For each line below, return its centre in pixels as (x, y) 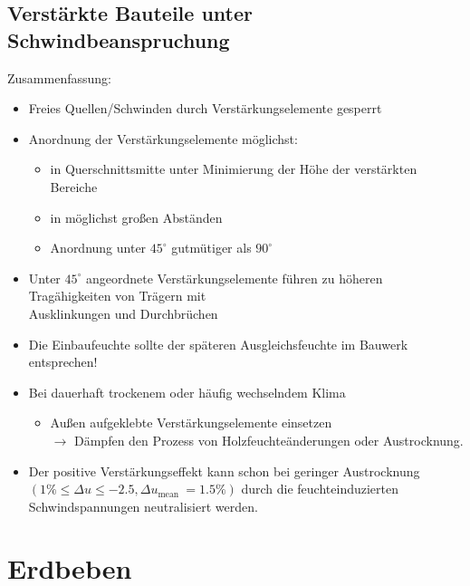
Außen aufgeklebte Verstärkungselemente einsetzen (191, 423)
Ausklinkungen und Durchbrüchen (123, 313)
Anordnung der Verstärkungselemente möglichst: (163, 138)
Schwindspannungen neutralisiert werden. (143, 506)
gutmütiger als (211, 248)
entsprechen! (63, 362)
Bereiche (74, 186)
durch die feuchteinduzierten (320, 489)
